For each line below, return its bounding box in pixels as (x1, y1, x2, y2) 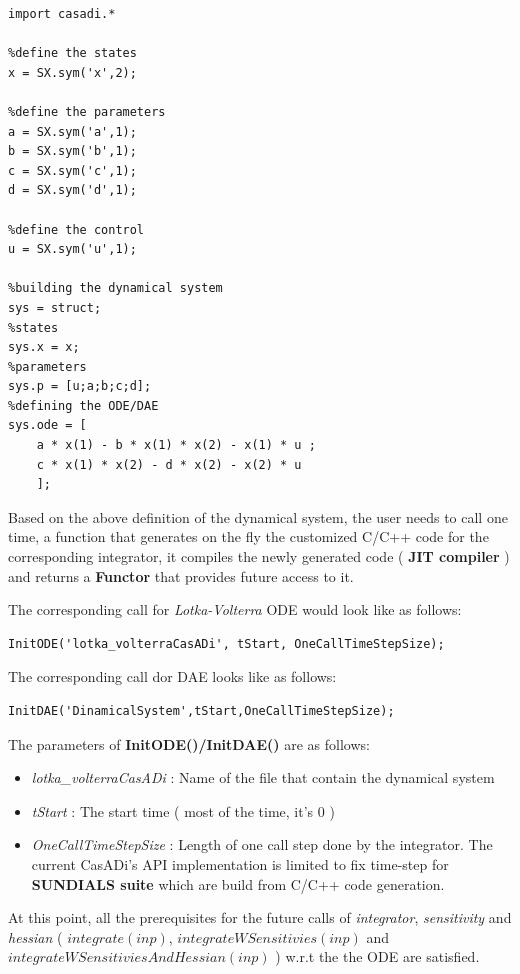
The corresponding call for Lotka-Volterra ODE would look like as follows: (8, 599, 462, 620)
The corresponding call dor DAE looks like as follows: (8, 666, 337, 687)
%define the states (8, 46, 137, 61)
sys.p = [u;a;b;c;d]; (8, 379, 152, 394)
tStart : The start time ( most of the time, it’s (31, 800, 314, 821)
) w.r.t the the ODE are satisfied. (275, 946, 480, 967)
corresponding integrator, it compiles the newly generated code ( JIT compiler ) (8, 546, 510, 567)
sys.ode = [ (8, 418, 87, 433)
